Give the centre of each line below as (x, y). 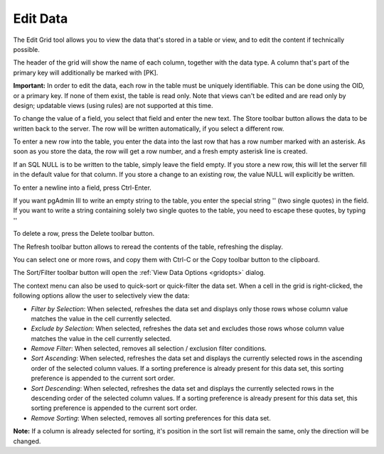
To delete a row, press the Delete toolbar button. (84, 234)
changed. (27, 441)
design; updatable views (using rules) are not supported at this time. (113, 105)
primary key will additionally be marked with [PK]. (86, 72)
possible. (27, 49)
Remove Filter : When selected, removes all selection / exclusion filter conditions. (149, 349)
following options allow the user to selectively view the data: (101, 296)
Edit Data (41, 18)
